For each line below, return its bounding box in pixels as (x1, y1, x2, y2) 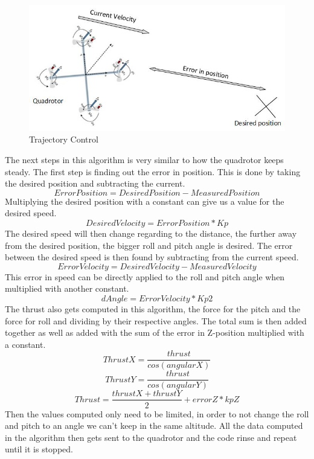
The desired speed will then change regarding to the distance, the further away (5, 227, 297, 239)
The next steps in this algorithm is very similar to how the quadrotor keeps (5, 153, 284, 166)
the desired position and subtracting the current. (5, 177, 185, 190)
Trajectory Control (29, 133, 98, 146)
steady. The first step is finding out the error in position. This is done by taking (5, 165, 301, 178)
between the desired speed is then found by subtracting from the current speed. (5, 251, 299, 263)
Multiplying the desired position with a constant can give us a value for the (5, 194, 284, 207)
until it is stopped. (5, 443, 73, 455)
